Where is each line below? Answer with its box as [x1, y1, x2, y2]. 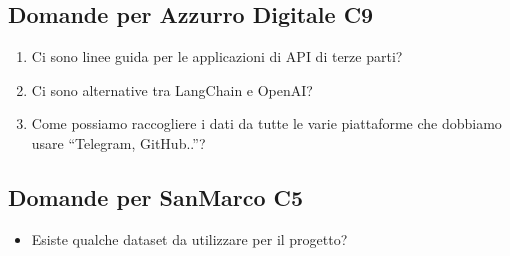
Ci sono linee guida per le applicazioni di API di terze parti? [31, 46, 403, 67]
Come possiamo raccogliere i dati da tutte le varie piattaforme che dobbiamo [31, 113, 502, 134]
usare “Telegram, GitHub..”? [31, 132, 206, 153]
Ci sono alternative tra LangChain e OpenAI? [31, 79, 313, 100]
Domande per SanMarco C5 [8, 181, 304, 212]
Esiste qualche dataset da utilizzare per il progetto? [31, 228, 348, 249]
